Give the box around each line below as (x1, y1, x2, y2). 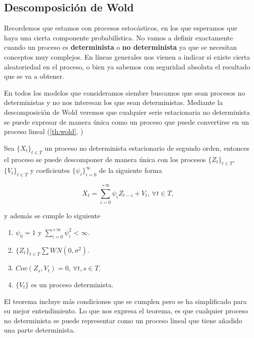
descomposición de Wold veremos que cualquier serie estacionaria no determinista (4, 106, 250, 117)
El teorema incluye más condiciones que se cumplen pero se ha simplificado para (4, 296, 247, 306)
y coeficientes (30, 165, 70, 175)
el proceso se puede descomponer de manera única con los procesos (4, 154, 206, 164)
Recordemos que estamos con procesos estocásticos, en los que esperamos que (4, 23, 238, 33)
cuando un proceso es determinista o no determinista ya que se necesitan (4, 42, 237, 52)
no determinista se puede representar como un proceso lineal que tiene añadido (4, 315, 243, 325)
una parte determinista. (4, 325, 75, 335)
